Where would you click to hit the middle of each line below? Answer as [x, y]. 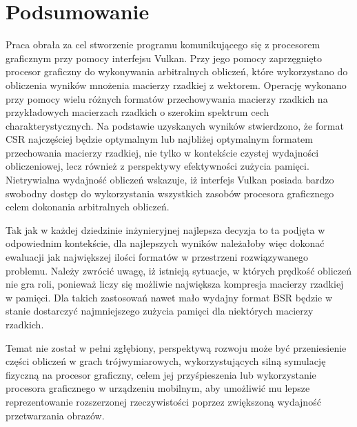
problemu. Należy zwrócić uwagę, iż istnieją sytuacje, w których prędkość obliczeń [179, 270]
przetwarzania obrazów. [55, 415]
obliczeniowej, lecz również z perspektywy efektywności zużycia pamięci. [157, 166]
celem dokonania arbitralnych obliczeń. [88, 207]
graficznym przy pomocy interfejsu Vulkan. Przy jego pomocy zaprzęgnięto [164, 58]
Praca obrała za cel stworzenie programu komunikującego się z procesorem [163, 44]
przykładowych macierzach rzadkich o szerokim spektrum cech [137, 112]
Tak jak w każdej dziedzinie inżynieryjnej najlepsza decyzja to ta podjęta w [165, 229]
